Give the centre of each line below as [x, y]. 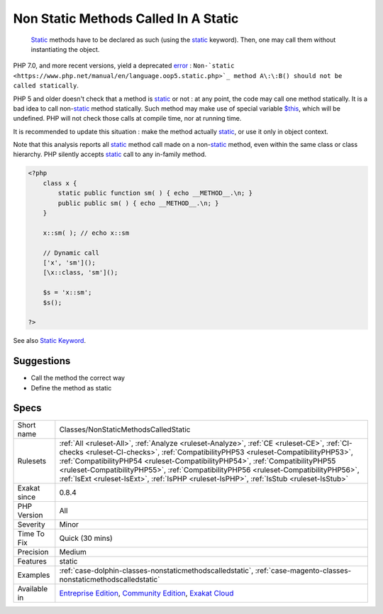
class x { [60, 183]
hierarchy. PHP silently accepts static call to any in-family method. [110, 154]
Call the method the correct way [78, 378]
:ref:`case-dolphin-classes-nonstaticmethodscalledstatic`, [156, 571]
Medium [73, 552]
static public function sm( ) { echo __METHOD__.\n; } [155, 193]
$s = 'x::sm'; [67, 292]
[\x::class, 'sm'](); [81, 273]
